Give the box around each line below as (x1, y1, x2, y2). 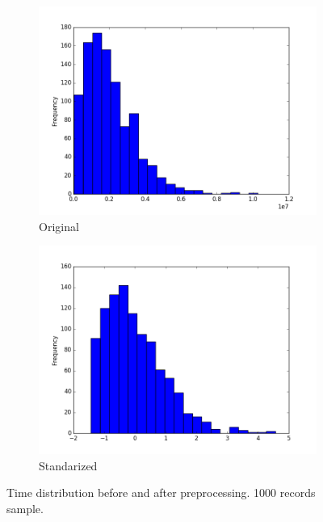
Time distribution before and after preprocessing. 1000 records (6, 484, 316, 501)
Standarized (39, 457, 98, 474)
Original (39, 217, 79, 234)
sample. (6, 499, 44, 516)
